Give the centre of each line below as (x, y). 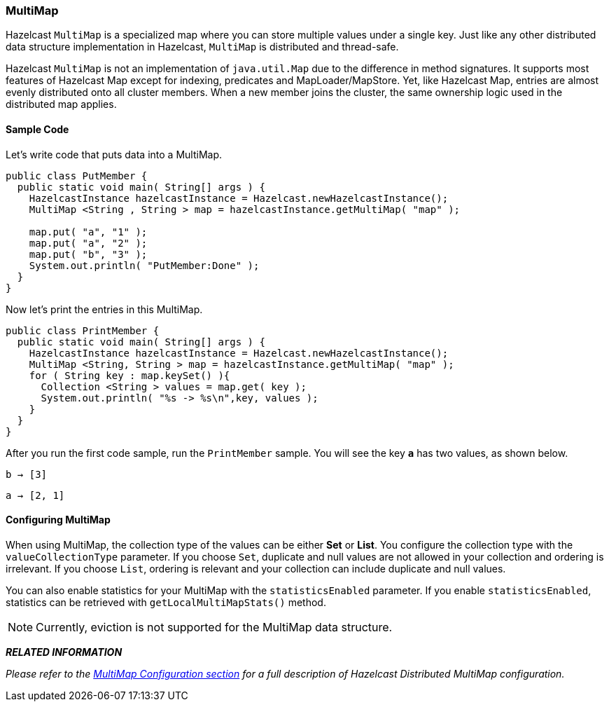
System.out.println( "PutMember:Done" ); (144, 265)
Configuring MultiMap (58, 520)
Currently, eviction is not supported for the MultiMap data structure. (214, 627)
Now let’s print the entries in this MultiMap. (104, 309)
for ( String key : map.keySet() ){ (129, 375)
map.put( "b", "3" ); (88, 254)
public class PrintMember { (83, 330)
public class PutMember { (77, 176)
